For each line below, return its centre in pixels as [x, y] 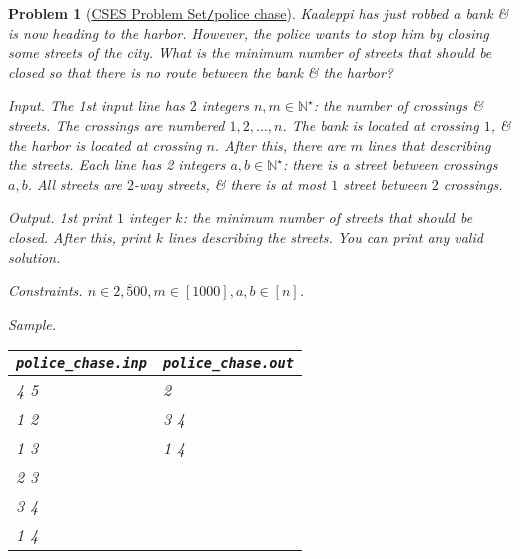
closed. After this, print [79, 237]
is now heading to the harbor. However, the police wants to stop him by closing [248, 32]
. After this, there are [280, 144]
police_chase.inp [81, 363]
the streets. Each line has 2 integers [117, 164]
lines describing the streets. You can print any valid [325, 237]
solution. [34, 256]
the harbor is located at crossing [105, 144]
